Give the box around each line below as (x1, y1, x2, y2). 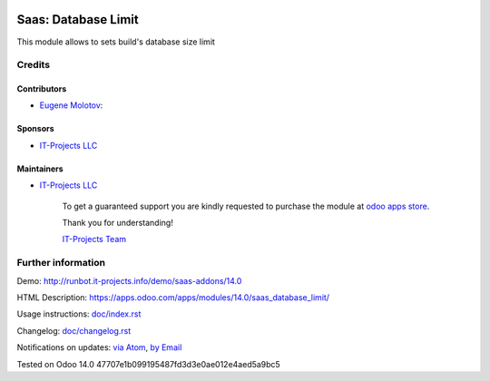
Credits (16, 59, 50, 72)
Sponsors (16, 123, 54, 134)
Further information (16, 257, 106, 269)
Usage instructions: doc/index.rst (16, 308, 142, 319)
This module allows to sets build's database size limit (16, 36, 215, 47)
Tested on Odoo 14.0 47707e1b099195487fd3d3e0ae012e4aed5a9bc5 (16, 358, 280, 369)
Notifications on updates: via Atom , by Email (16, 342, 182, 353)
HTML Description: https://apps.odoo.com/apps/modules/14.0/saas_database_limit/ (16, 291, 330, 303)
